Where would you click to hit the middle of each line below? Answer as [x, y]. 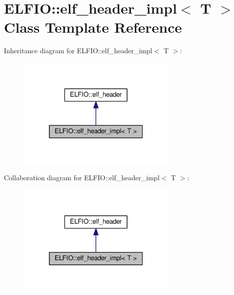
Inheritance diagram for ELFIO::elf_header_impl [78, 51]
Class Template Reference [93, 27]
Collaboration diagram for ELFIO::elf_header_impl [82, 178]
